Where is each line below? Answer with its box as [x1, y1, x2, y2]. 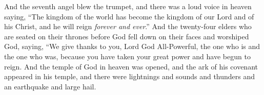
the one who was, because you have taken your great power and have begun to [4, 51, 251, 61]
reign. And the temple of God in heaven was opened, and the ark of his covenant [4, 61, 258, 72]
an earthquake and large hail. [4, 81, 96, 91]
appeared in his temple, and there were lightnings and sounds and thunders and [4, 71, 255, 82]
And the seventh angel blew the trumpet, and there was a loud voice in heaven [4, 1, 252, 11]
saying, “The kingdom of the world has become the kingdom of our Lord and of [4, 11, 254, 21]
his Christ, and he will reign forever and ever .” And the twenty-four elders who [4, 21, 252, 32]
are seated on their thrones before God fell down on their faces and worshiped [4, 31, 249, 41]
